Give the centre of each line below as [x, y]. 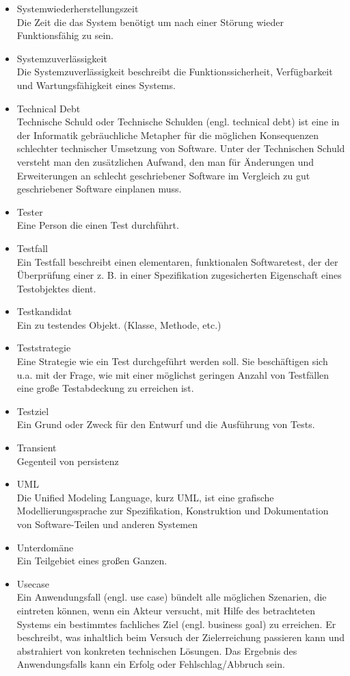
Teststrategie [44, 348]
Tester [30, 211]
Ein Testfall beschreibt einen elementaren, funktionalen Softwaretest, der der [177, 261]
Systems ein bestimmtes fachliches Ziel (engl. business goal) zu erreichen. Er [176, 624]
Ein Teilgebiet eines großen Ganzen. [92, 561]
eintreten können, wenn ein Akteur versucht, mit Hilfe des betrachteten [166, 610]
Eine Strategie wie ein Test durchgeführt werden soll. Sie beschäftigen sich [172, 361]
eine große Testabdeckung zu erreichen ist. [105, 388]
